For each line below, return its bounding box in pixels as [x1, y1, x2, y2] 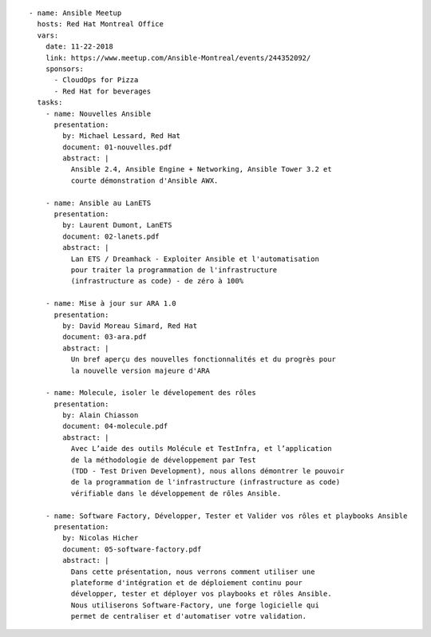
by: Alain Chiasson [62, 411, 139, 420]
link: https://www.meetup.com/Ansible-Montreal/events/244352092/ [45, 53, 311, 62]
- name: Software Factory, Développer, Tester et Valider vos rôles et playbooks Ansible [45, 511, 408, 520]
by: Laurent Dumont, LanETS [62, 220, 172, 230]
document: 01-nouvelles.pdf [62, 142, 172, 152]
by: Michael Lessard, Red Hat [62, 132, 181, 140]
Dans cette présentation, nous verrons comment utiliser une [70, 567, 315, 576]
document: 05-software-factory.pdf [62, 544, 202, 554]
